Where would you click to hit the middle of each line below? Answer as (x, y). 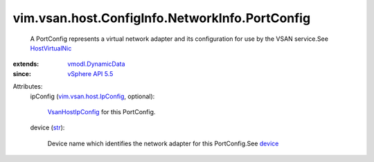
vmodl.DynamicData (96, 64)
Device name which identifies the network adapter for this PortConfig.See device (163, 143)
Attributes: (28, 87)
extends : (26, 64)
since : (22, 73)
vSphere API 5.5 (90, 73)
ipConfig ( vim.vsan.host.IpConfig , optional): (92, 96)
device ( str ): (47, 127)
